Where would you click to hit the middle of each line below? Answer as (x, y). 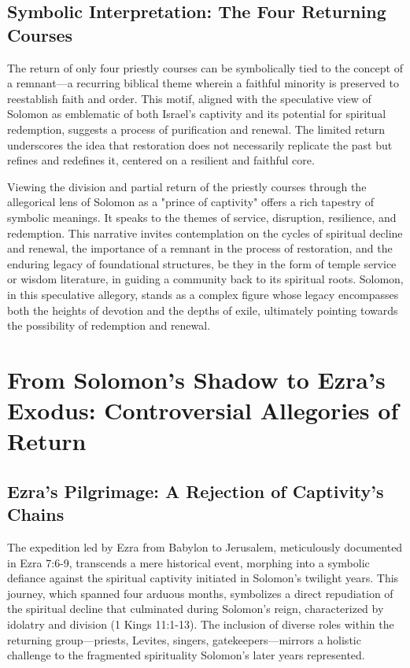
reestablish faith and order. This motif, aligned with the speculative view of (189, 98)
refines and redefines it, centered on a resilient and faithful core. (161, 160)
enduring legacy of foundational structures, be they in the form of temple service (202, 263)
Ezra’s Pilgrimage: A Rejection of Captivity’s (196, 491)
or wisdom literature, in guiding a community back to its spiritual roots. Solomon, (205, 279)
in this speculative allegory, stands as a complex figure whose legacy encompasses (203, 294)
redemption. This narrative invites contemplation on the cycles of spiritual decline (205, 233)
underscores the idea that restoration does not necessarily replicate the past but (200, 144)
